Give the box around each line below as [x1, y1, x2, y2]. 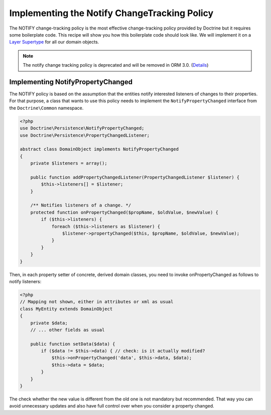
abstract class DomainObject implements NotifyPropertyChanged [20, 146, 179, 152]
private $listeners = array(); [30, 160, 107, 166]
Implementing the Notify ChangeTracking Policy [9, 8, 214, 19]
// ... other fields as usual [30, 327, 105, 333]
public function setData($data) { [30, 341, 115, 347]
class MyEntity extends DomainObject [20, 306, 113, 312]
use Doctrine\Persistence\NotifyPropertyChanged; [20, 125, 145, 131]
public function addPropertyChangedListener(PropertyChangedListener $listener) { [30, 174, 240, 180]
